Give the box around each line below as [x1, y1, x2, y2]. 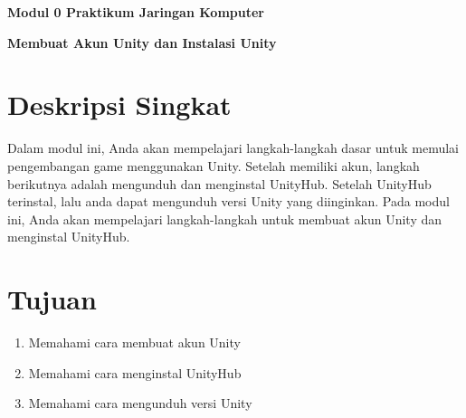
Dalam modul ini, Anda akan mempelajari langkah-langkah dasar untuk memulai [7, 138, 459, 157]
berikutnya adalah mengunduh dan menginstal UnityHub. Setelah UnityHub [7, 174, 432, 193]
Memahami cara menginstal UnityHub [28, 363, 242, 382]
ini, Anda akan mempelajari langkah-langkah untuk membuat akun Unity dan [7, 209, 442, 228]
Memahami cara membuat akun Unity [28, 333, 241, 351]
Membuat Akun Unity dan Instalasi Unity [7, 33, 277, 52]
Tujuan [7, 280, 97, 318]
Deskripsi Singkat [7, 86, 232, 123]
